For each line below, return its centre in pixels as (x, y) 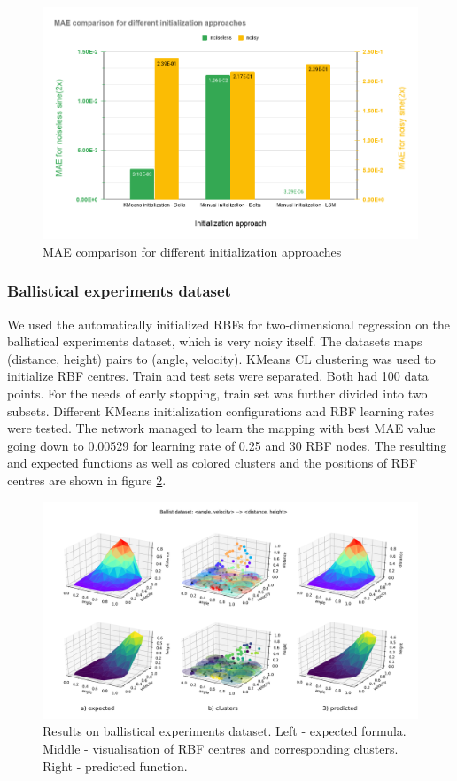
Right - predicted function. (115, 766)
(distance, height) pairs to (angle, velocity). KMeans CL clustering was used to (221, 358)
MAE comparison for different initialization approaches (192, 251)
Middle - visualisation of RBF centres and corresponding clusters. (221, 748)
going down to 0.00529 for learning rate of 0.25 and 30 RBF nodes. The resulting (227, 445)
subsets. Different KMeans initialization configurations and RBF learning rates (221, 410)
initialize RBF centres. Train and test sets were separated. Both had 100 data (218, 376)
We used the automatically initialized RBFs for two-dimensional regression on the (229, 324)
